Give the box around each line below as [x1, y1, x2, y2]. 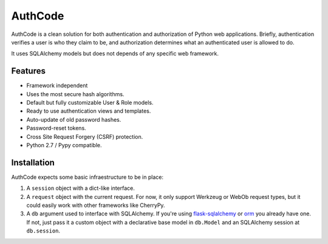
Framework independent [26, 82, 88, 89]
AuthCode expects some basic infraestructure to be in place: [11, 173, 164, 181]
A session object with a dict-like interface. [26, 184, 135, 192]
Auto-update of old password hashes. [26, 116, 121, 123]
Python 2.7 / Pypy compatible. [26, 141, 102, 148]
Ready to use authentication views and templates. [26, 107, 151, 115]
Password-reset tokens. [26, 125, 86, 132]
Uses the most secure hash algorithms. [26, 90, 125, 97]
